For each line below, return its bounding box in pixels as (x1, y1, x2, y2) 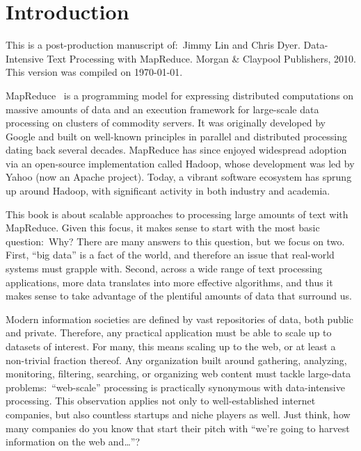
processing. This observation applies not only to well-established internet (6, 393, 316, 408)
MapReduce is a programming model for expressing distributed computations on (6, 88, 354, 102)
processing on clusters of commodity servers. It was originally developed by (6, 115, 326, 130)
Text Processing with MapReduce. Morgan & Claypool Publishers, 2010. (47, 51, 356, 65)
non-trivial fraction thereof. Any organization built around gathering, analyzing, (6, 352, 347, 367)
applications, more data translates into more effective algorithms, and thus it (6, 274, 333, 289)
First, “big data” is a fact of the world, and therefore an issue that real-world (6, 247, 335, 262)
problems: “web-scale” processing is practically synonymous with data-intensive (6, 379, 345, 394)
